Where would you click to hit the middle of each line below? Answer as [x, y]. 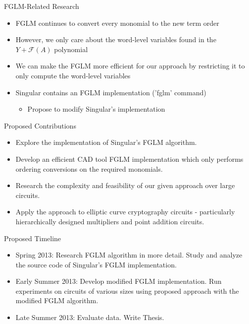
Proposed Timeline [33, 238]
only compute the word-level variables [73, 75]
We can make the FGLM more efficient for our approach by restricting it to [130, 66]
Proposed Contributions [40, 125]
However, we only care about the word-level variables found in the [116, 39]
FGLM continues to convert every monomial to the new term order [117, 23]
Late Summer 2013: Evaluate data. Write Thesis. [90, 317]
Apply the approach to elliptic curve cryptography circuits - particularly [125, 212]
